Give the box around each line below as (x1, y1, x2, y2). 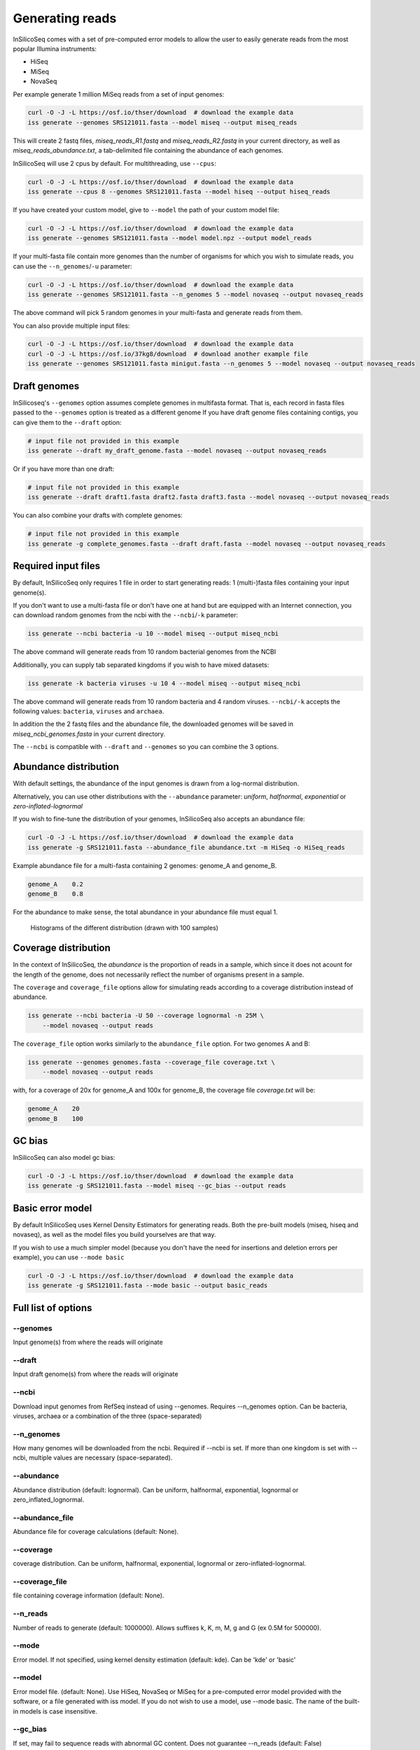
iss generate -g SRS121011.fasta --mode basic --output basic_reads (27, 1282, 268, 1289)
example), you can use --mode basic (13, 1253, 125, 1261)
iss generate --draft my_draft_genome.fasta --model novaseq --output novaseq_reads (27, 447, 327, 454)
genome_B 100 (27, 1114, 84, 1123)
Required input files (13, 560, 101, 572)
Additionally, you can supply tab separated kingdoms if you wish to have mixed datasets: (13, 660, 269, 668)
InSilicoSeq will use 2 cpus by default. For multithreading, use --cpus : (13, 159, 216, 167)
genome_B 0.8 (27, 890, 84, 898)
